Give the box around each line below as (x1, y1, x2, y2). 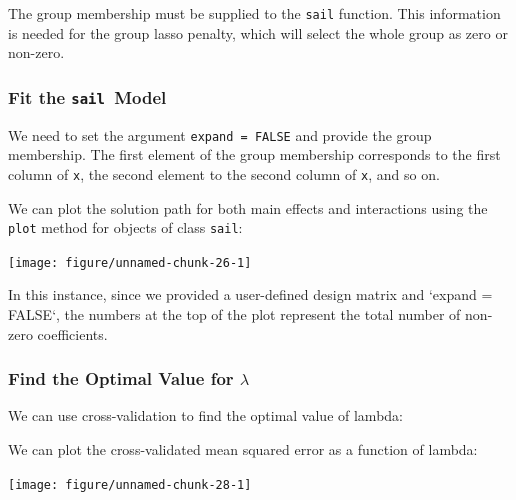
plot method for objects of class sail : (8, 217, 243, 238)
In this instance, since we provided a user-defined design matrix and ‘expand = (8, 284, 493, 305)
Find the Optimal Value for (8, 366, 234, 391)
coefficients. (37, 323, 108, 344)
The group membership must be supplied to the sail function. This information (8, 3, 501, 23)
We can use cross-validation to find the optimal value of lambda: (8, 405, 403, 426)
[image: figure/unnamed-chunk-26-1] (8, 255, 252, 270)
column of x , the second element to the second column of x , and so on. (8, 163, 440, 184)
